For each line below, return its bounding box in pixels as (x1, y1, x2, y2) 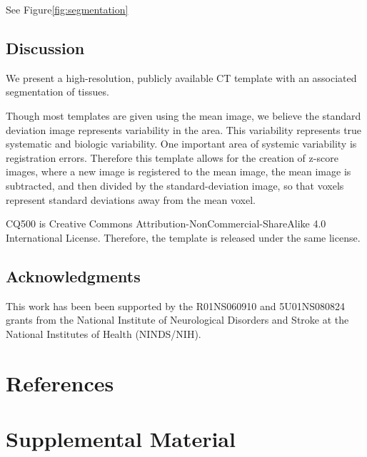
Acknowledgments (6, 265, 141, 287)
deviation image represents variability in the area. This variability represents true (6, 122, 362, 137)
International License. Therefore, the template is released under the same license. (6, 230, 361, 245)
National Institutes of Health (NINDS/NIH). (6, 326, 201, 341)
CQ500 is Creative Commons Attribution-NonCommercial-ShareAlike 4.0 (6, 216, 326, 231)
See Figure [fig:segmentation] (6, 2, 129, 16)
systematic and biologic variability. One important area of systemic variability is (6, 136, 357, 151)
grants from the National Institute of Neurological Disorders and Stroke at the (6, 312, 349, 327)
